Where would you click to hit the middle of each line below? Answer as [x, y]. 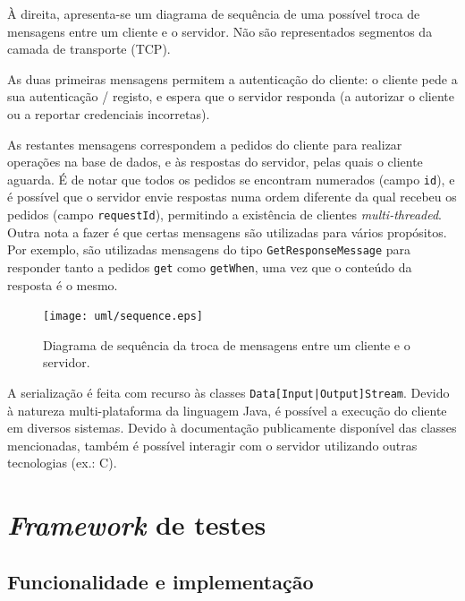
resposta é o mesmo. [63, 284]
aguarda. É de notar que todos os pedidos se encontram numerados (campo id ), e [231, 179]
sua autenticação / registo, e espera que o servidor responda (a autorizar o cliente [231, 96]
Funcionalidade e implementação [161, 581]
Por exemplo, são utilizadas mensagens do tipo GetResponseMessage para [209, 249]
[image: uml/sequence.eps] [123, 317]
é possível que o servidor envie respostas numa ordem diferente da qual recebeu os [232, 197]
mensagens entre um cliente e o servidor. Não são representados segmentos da [220, 31]
